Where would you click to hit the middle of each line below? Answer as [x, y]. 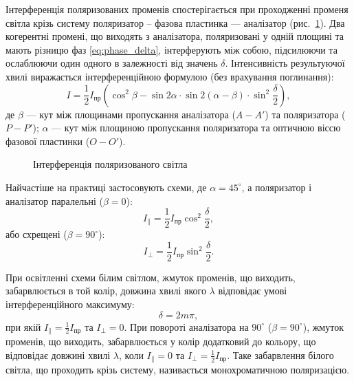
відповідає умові [253, 291]
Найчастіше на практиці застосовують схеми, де [106, 187]
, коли [131, 355]
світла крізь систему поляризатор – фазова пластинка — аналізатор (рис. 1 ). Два [175, 22]
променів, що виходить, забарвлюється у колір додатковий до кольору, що [161, 341]
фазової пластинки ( [48, 141]
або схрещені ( [36, 234]
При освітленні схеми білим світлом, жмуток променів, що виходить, [151, 277]
